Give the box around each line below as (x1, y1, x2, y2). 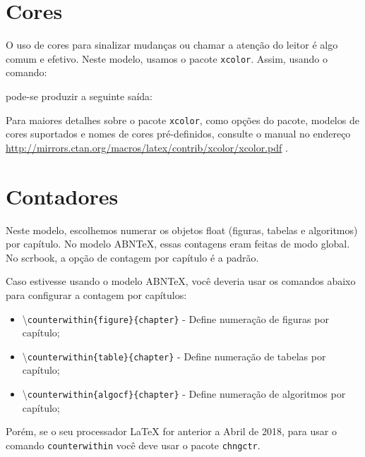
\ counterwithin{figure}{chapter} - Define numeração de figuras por (22, 311, 329, 326)
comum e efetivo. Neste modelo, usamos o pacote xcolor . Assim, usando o (6, 51, 328, 66)
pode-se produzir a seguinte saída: (6, 88, 152, 103)
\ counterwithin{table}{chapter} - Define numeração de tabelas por (22, 348, 326, 363)
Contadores (6, 181, 119, 210)
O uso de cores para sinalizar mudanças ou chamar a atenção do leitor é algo (6, 37, 338, 52)
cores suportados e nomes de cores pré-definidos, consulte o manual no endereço (6, 126, 351, 141)
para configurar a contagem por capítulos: (6, 287, 187, 302)
